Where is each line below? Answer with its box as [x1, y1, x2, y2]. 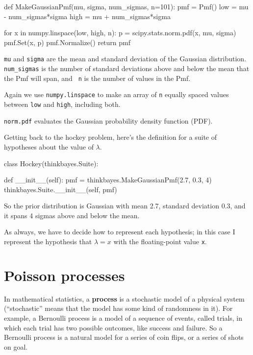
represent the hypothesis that [4, 236, 92, 247]
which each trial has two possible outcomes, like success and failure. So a [4, 322, 223, 332]
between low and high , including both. [4, 99, 121, 109]
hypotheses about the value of [4, 141, 94, 152]
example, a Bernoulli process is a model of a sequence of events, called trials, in [4, 313, 243, 323]
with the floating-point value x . [113, 236, 207, 247]
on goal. [4, 341, 28, 352]
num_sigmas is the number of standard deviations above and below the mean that [4, 63, 250, 74]
